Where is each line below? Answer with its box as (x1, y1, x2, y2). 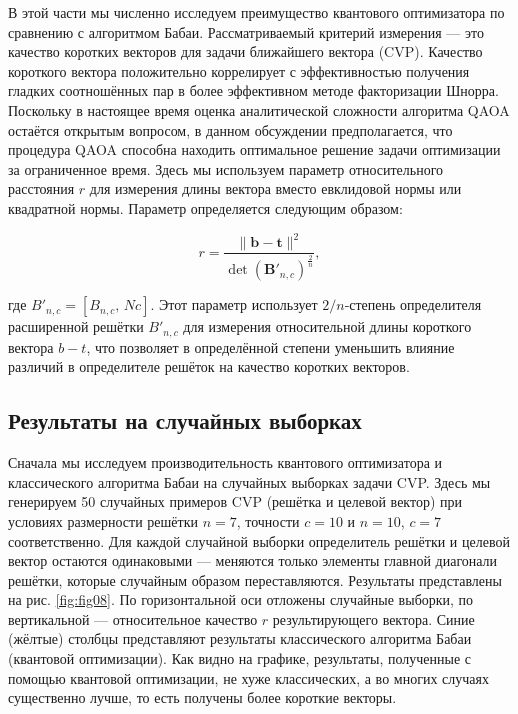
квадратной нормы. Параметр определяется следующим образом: (8, 197, 403, 218)
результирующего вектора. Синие (272, 608, 475, 629)
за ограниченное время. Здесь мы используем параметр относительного (8, 158, 444, 179)
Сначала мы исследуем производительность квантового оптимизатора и (8, 452, 442, 473)
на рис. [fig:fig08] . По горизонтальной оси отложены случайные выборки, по (8, 589, 474, 610)
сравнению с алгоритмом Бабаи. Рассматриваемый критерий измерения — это (8, 21, 484, 42)
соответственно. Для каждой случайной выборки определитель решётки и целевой (8, 530, 510, 551)
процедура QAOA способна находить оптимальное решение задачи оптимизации (8, 139, 501, 160)
